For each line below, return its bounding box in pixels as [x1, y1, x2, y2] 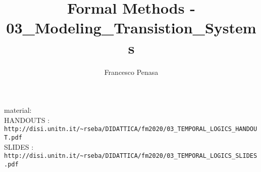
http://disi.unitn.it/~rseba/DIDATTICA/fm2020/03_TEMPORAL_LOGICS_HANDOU [4, 125, 257, 133]
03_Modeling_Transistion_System [6, 17, 256, 38]
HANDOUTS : [4, 114, 50, 125]
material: [4, 105, 32, 115]
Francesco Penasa [104, 66, 159, 77]
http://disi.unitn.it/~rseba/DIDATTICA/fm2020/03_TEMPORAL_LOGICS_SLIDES [4, 152, 257, 160]
